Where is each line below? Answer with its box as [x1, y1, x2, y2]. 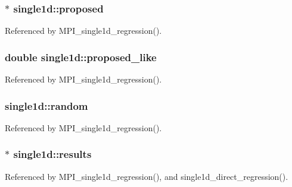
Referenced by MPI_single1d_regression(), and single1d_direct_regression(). [5, 170, 288, 182]
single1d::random [5, 98, 88, 113]
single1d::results [13, 147, 92, 161]
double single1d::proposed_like [5, 49, 157, 64]
